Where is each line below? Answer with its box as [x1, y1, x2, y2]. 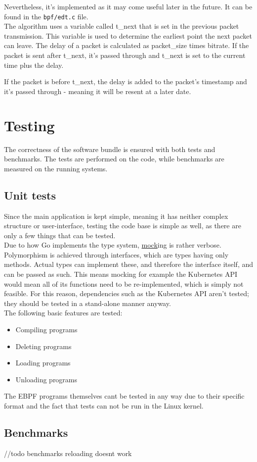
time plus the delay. [4, 59, 64, 70]
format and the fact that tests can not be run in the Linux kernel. [4, 401, 204, 411]
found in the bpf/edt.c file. [4, 11, 88, 21]
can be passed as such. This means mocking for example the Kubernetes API [4, 269, 238, 279]
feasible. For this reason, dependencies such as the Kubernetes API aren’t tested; [4, 288, 249, 299]
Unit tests [4, 187, 56, 203]
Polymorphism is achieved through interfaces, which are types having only [4, 249, 229, 259]
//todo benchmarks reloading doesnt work [4, 448, 132, 458]
